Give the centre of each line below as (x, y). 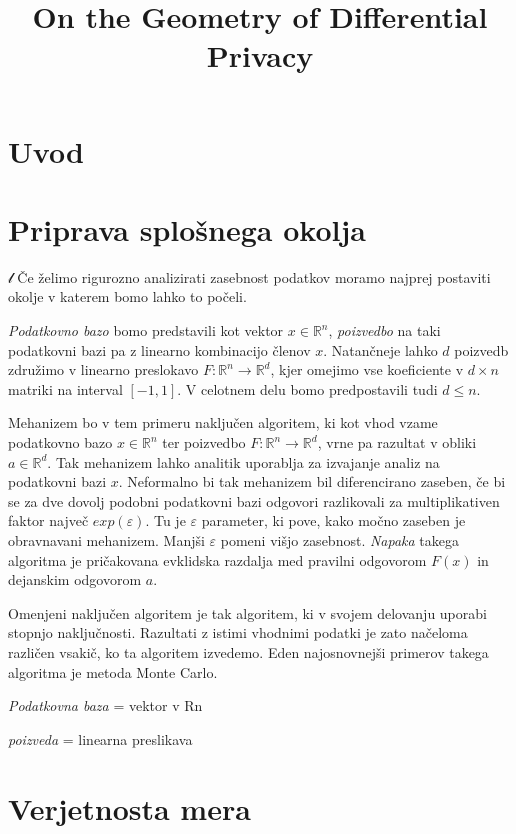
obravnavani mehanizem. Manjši (106, 540)
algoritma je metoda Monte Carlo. (113, 671)
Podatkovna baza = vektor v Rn (105, 705)
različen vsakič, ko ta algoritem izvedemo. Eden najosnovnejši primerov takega (248, 651)
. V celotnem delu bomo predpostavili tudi (307, 388)
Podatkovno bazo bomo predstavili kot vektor (146, 330)
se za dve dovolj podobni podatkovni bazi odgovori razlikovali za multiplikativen (254, 500)
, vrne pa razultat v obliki (397, 442)
